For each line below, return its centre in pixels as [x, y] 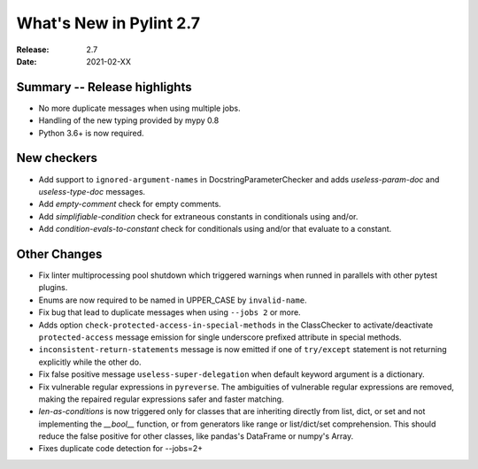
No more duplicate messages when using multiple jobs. [139, 108]
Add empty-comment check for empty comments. [130, 204]
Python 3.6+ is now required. [92, 133]
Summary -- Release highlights [104, 87]
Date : [27, 61]
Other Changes [59, 254]
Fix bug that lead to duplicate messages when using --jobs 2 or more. [170, 312]
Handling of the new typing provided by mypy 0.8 [129, 120]
